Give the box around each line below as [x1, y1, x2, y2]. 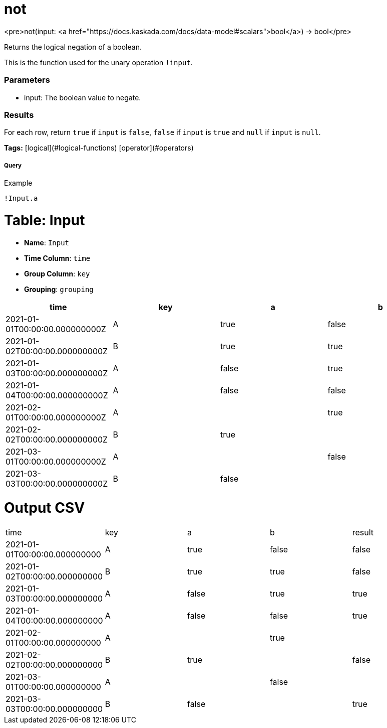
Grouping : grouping [24, 284, 94, 294]
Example [4, 179, 33, 188]
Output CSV [4, 499, 85, 517]
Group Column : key [24, 269, 90, 278]
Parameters [4, 75, 50, 85]
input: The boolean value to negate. [24, 93, 141, 102]
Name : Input [24, 238, 70, 247]
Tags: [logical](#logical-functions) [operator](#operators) [4, 143, 194, 153]
